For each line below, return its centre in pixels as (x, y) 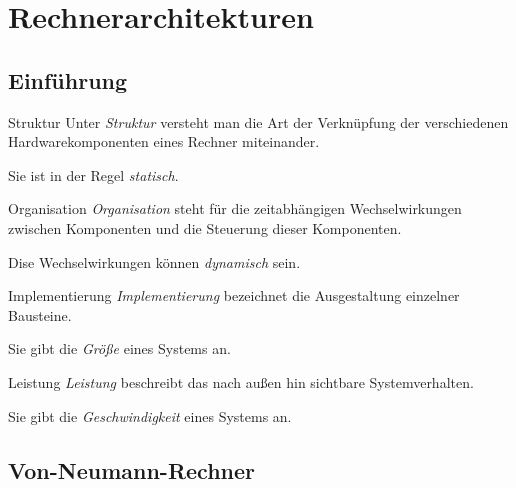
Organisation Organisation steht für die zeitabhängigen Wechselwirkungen (235, 208)
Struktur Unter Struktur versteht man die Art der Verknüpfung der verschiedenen (258, 121)
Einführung (68, 79)
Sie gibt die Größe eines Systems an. (119, 348)
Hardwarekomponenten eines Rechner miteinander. (164, 141)
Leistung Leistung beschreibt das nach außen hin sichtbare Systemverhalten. (241, 381)
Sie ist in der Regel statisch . (93, 174)
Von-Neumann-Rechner (132, 469)
